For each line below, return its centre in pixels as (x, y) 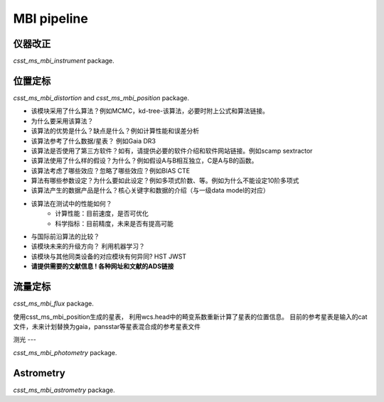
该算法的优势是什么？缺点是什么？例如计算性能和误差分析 (115, 131)
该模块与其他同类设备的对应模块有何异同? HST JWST (109, 256)
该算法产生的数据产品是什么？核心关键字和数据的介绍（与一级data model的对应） (150, 190)
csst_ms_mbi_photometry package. (65, 352)
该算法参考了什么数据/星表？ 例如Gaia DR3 (94, 141)
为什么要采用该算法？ (62, 121)
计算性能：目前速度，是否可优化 (102, 214)
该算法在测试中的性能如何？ (71, 203)
